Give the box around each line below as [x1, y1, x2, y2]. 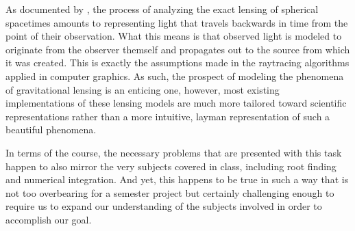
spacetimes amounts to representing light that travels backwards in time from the [5, 15, 348, 29]
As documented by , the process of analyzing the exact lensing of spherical [5, 2, 319, 16]
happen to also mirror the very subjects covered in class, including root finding [5, 159, 336, 173]
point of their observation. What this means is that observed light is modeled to [5, 29, 342, 43]
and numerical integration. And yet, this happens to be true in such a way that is [5, 172, 349, 187]
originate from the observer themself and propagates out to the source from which [5, 42, 350, 56]
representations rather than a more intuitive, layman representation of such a [5, 109, 330, 123]
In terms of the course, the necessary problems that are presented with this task [5, 145, 342, 159]
